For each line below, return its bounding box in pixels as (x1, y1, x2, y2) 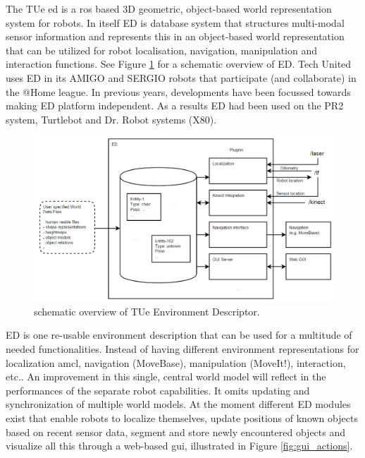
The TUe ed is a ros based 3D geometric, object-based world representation (6, 1, 332, 16)
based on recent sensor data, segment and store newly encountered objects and (6, 424, 346, 439)
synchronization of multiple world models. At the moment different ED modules (6, 397, 351, 411)
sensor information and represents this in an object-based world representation (6, 29, 345, 44)
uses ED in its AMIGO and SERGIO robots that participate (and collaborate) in (6, 70, 357, 85)
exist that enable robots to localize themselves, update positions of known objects (6, 411, 358, 426)
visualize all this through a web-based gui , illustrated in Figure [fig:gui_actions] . (6, 438, 353, 453)
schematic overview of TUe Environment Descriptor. (34, 303, 260, 318)
